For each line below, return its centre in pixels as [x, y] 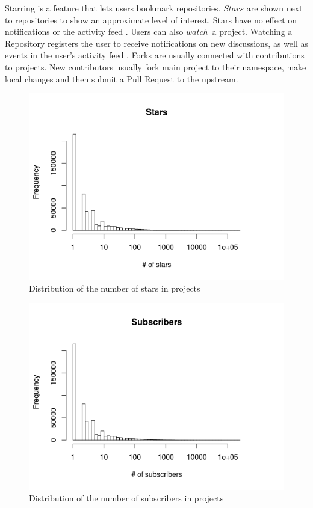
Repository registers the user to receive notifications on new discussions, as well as [156, 43]
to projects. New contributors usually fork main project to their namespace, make [156, 66]
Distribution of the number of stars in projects [115, 288]
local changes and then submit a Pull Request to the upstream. [122, 78]
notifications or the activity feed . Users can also [94, 32]
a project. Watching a [252, 32]
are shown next [274, 8]
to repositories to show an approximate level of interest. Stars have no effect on [151, 20]
